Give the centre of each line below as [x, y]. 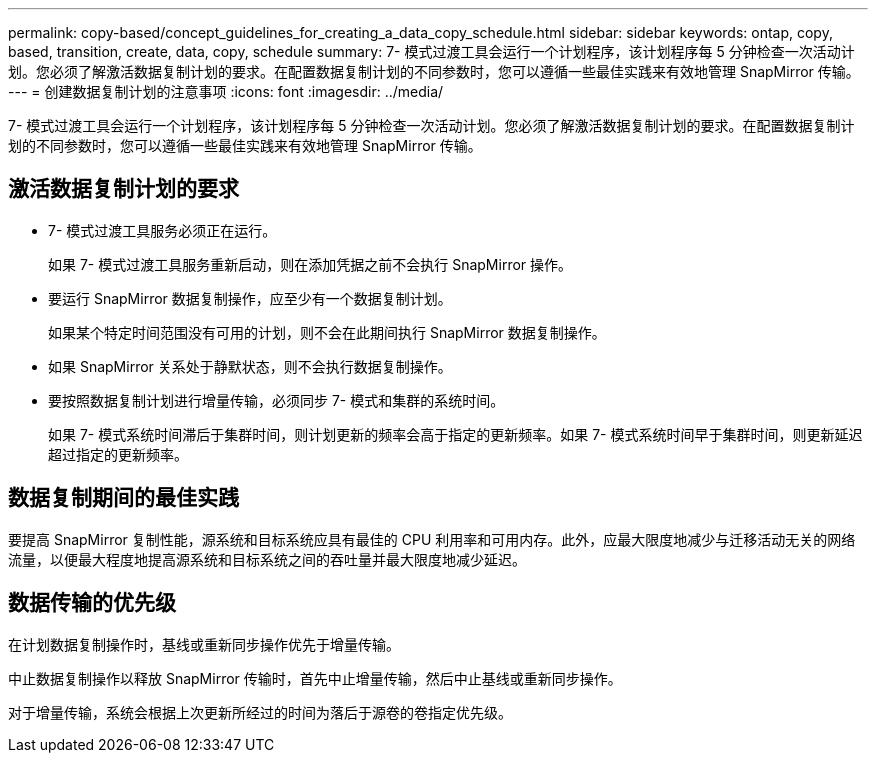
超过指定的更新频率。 [118, 454]
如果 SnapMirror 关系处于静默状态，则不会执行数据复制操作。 [250, 366]
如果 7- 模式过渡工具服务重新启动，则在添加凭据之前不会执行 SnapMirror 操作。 [310, 264]
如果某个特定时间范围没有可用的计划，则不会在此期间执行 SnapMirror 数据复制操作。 [327, 332]
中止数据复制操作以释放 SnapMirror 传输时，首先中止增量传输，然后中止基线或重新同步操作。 [315, 678]
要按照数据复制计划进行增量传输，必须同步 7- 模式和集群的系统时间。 [276, 400]
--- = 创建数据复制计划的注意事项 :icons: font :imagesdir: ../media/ [226, 91]
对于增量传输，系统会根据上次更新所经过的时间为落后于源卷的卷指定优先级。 [260, 712]
